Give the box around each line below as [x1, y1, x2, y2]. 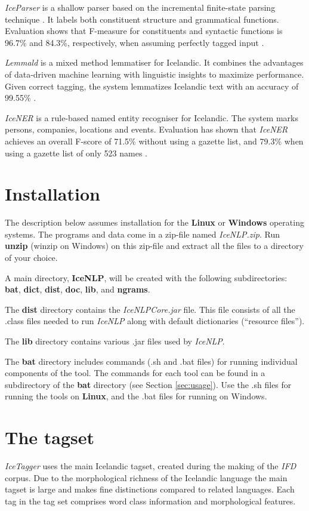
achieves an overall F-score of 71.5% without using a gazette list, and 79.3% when [5, 134, 304, 147]
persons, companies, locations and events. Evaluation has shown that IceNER [5, 123, 288, 136]
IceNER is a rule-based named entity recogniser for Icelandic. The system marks [5, 111, 298, 124]
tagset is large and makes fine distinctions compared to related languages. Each [5, 483, 295, 495]
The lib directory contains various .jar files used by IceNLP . [5, 335, 225, 347]
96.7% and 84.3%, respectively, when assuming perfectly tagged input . [5, 36, 264, 48]
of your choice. [5, 251, 58, 264]
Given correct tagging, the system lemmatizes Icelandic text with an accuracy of [5, 79, 299, 92]
